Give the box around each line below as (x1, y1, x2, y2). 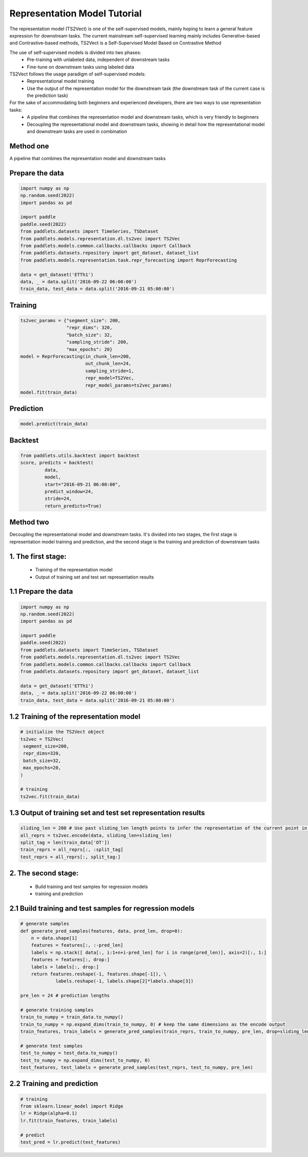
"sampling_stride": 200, (66, 339, 129, 345)
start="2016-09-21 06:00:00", (44, 481, 121, 487)
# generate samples (20, 921, 69, 927)
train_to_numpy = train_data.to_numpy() (20, 1014, 123, 1020)
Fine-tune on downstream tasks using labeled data (27, 64, 134, 70)
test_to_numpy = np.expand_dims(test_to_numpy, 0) (20, 1057, 151, 1063)
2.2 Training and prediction (9, 1079, 99, 1088)
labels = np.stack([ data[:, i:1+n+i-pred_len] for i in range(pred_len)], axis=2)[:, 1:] (31, 950, 267, 955)
